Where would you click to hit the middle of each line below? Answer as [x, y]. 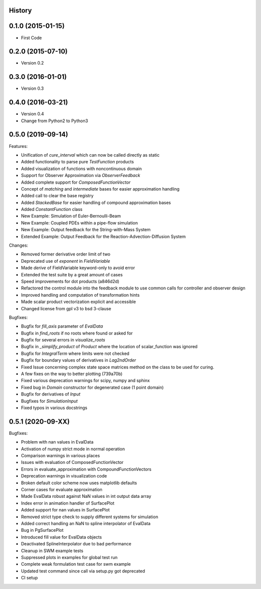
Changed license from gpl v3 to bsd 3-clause [66, 308]
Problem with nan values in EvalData [57, 442]
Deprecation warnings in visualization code [64, 476]
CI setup [29, 578]
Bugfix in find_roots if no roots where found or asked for [77, 333]
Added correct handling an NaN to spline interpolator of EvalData [86, 523]
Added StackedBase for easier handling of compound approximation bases [96, 202]
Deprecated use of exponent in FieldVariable [66, 261]
